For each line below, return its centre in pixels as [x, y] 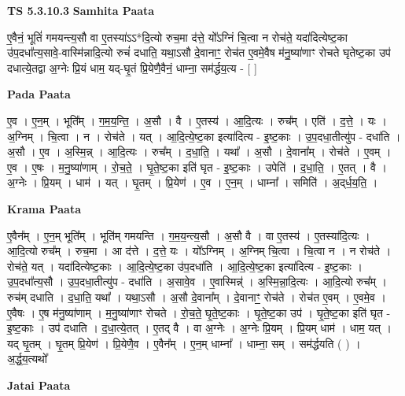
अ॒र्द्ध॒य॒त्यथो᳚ [27, 359]
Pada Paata [39, 94]
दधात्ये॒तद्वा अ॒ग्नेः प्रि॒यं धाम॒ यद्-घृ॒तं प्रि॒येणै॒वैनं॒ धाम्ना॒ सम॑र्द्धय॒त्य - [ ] [132, 67]
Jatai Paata [39, 385]
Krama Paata [44, 208]
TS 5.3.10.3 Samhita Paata [81, 10]
